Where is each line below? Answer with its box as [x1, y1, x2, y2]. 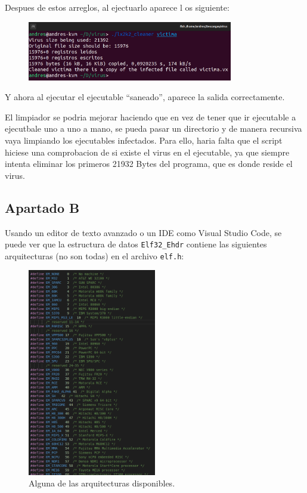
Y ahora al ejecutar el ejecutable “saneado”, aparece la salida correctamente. [5, 91, 285, 103]
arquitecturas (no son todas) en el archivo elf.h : [5, 249, 184, 262]
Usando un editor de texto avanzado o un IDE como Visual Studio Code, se [5, 226, 282, 238]
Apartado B [5, 198, 80, 216]
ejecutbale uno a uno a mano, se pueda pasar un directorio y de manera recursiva [5, 122, 302, 135]
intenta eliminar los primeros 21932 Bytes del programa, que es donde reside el [5, 157, 293, 170]
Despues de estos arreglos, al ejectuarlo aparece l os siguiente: [5, 1, 230, 13]
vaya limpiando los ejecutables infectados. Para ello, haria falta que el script [5, 134, 283, 146]
